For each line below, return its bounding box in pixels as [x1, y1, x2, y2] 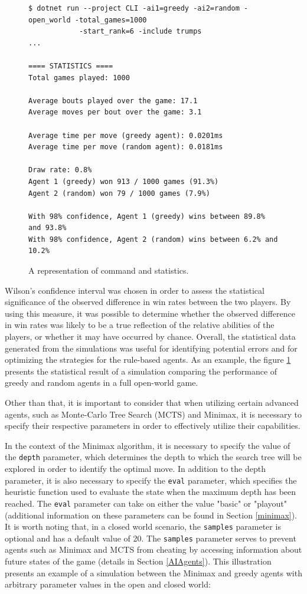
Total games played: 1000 [28, 73, 130, 82]
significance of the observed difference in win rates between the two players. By [5, 296, 291, 308]
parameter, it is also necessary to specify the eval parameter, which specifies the [5, 474, 297, 486]
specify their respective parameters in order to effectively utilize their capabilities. [5, 419, 301, 432]
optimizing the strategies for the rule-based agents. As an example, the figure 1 [5, 353, 291, 366]
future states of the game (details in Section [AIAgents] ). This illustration [5, 555, 272, 567]
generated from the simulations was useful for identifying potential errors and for [5, 342, 298, 354]
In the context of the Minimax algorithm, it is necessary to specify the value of [5, 439, 290, 451]
